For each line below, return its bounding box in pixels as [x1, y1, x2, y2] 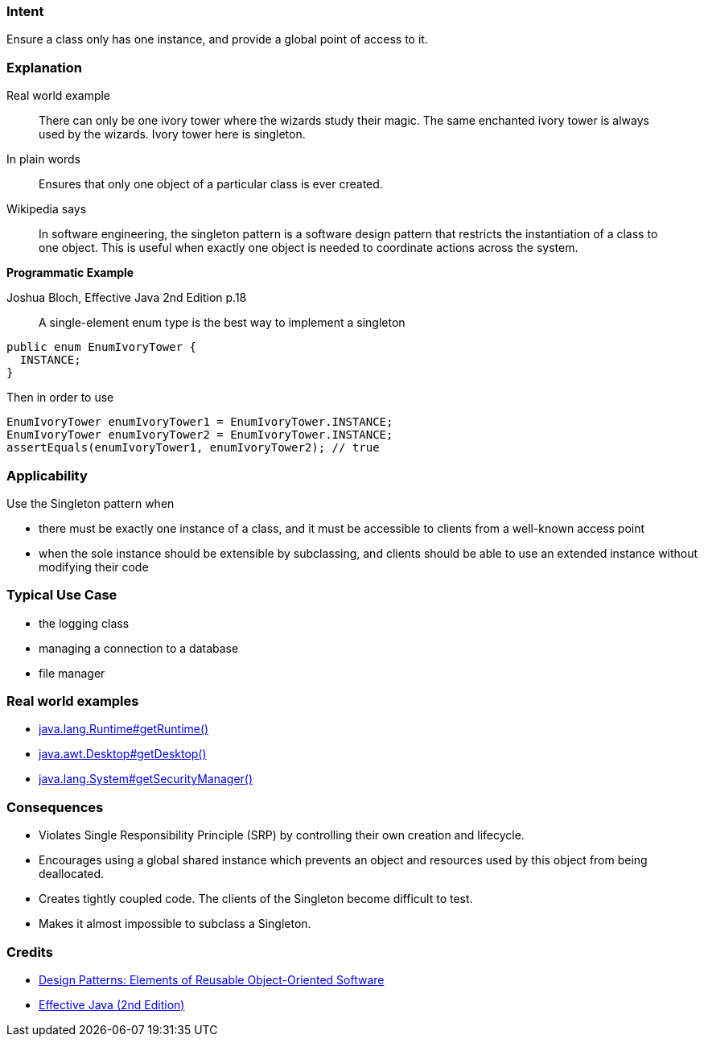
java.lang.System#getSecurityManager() [39, 772, 253, 786]
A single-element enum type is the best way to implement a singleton [39, 315, 406, 330]
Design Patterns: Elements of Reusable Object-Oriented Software [39, 972, 385, 987]
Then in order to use [6, 390, 114, 405]
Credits [6, 943, 53, 960]
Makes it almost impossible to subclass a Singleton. [39, 917, 311, 931]
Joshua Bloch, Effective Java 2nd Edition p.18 [6, 291, 247, 305]
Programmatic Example [6, 266, 134, 280]
